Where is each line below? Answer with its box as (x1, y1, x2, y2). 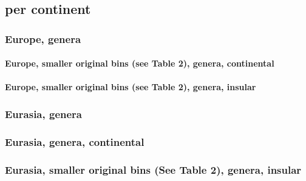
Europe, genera (5, 31, 81, 46)
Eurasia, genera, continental (5, 134, 144, 149)
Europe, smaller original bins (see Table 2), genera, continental (5, 57, 274, 70)
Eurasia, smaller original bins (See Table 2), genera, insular (5, 162, 302, 177)
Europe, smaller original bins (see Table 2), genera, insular (5, 81, 256, 93)
